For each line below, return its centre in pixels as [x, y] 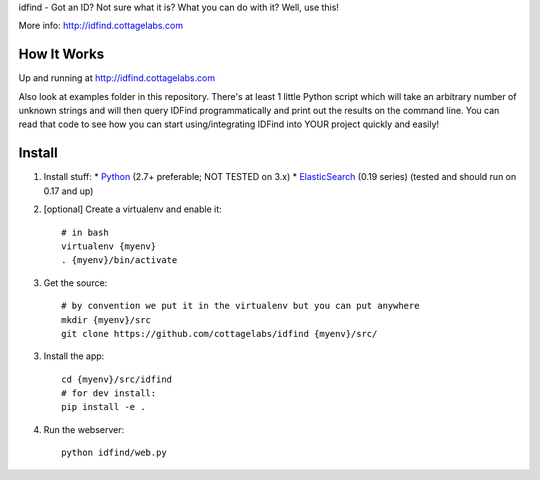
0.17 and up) [68, 191]
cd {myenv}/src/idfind [117, 379]
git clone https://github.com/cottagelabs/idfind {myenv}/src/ [219, 333]
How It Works [61, 54]
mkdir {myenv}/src [106, 319]
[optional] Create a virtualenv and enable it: [132, 209]
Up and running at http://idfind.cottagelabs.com [116, 78]
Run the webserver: [84, 429]
